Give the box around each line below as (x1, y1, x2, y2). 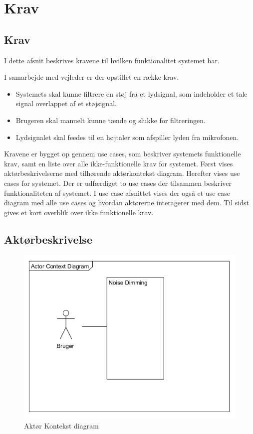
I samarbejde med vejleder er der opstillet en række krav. (4, 72, 179, 82)
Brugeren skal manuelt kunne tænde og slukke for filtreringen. (15, 115, 206, 125)
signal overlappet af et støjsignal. (15, 98, 117, 109)
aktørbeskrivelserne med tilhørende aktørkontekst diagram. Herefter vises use (4, 168, 240, 178)
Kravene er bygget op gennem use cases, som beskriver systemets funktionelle (4, 148, 241, 159)
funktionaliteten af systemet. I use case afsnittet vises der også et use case (4, 187, 230, 198)
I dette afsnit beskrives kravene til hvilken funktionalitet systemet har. (4, 55, 220, 65)
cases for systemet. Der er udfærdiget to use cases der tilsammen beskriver (4, 177, 232, 188)
